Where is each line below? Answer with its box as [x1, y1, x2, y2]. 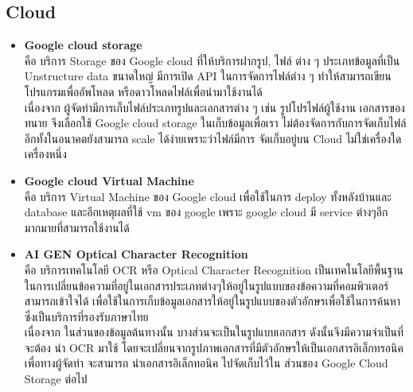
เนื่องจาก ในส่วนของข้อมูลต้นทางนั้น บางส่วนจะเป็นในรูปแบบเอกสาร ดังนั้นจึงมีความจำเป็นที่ [24, 324, 404, 340]
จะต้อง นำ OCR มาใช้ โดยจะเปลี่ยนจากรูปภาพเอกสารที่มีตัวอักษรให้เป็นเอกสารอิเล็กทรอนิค [24, 339, 403, 355]
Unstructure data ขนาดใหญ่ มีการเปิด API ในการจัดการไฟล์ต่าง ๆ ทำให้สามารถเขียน [24, 68, 392, 84]
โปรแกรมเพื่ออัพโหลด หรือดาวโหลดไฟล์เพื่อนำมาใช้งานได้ [24, 83, 263, 99]
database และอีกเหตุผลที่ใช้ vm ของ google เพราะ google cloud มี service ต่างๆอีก [24, 204, 388, 220]
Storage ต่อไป [24, 371, 88, 387]
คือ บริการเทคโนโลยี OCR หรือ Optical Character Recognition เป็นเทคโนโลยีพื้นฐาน [24, 261, 403, 278]
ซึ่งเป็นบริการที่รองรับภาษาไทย [24, 308, 149, 324]
